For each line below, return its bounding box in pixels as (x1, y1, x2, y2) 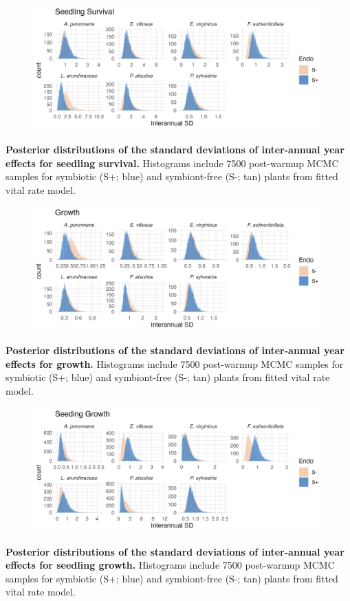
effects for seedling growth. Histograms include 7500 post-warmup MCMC (6, 558, 335, 572)
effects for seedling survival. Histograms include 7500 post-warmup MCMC (6, 155, 339, 170)
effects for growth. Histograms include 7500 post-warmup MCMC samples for (6, 356, 344, 371)
